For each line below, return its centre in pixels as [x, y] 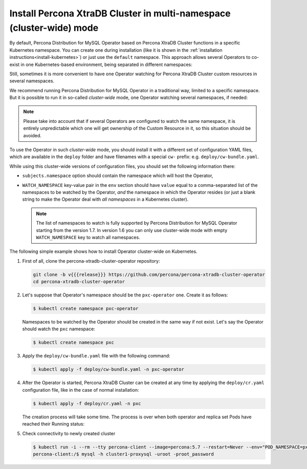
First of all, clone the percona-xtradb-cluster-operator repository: [91, 261]
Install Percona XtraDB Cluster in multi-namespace [120, 13]
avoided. [32, 135]
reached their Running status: [53, 424]
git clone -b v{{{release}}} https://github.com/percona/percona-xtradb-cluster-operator [149, 274]
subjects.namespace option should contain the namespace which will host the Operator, [118, 176]
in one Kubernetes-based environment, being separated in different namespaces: [107, 65]
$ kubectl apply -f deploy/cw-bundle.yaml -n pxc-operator [108, 369]
